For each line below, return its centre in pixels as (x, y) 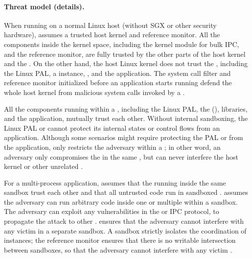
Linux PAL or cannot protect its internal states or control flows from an (112, 128)
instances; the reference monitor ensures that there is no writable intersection (120, 240)
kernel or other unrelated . (44, 166)
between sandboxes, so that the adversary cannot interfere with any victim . (118, 249)
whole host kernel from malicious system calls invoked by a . (94, 92)
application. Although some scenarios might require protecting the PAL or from (124, 137)
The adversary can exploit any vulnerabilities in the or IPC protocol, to (112, 211)
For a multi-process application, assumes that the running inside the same (115, 182)
